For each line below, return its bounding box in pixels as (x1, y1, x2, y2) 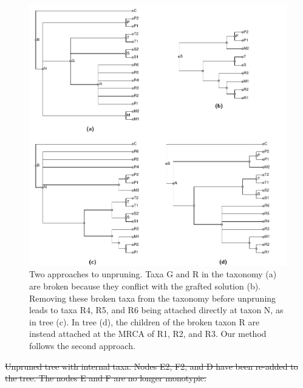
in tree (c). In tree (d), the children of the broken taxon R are (29, 315, 260, 328)
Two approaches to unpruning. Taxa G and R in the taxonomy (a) (29, 268, 277, 280)
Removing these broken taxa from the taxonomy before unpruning (29, 291, 276, 304)
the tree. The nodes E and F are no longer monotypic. (5, 372, 206, 384)
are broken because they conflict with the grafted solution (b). (29, 279, 261, 292)
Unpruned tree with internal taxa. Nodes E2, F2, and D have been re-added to (5, 359, 298, 372)
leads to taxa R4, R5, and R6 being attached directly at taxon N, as (29, 303, 284, 316)
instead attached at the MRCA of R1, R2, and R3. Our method (29, 327, 267, 340)
